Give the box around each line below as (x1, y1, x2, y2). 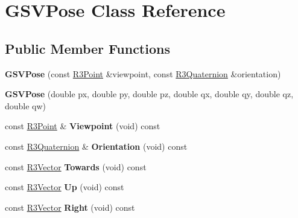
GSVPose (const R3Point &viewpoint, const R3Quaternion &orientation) (5, 67, 281, 80)
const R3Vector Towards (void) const (5, 160, 147, 173)
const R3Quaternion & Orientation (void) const (5, 139, 188, 152)
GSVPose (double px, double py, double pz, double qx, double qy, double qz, (5, 88, 294, 100)
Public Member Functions (5, 39, 170, 57)
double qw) (5, 99, 46, 112)
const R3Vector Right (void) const (5, 200, 135, 213)
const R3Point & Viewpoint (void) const (5, 120, 160, 132)
